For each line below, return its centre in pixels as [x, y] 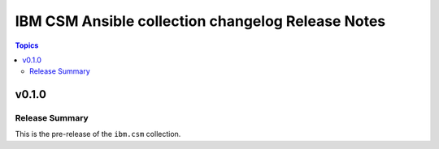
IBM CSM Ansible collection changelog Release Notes [200, 21]
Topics [27, 45]
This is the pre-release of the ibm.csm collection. [98, 134]
